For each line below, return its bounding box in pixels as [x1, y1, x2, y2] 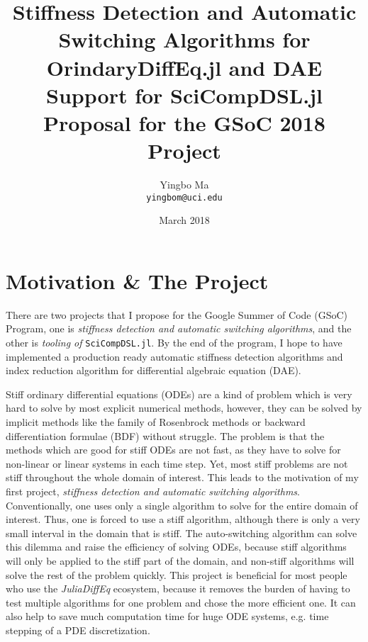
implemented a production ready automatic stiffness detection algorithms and [6, 349, 343, 364]
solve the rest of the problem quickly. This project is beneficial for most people [6, 567, 347, 582]
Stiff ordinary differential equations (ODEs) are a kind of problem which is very [6, 386, 352, 401]
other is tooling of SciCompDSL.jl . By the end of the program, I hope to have [6, 335, 342, 350]
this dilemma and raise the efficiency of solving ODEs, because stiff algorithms [6, 539, 347, 554]
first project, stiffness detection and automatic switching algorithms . [6, 484, 300, 499]
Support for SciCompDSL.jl [46, 80, 323, 109]
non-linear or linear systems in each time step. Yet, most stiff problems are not [6, 456, 348, 471]
